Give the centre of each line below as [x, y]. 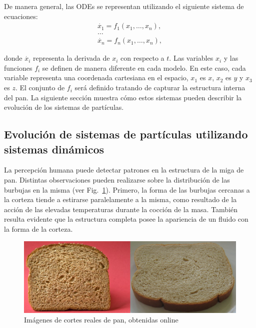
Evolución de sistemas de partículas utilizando [126, 134]
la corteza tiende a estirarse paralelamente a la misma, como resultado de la [120, 199]
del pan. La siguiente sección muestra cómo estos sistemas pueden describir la [123, 97]
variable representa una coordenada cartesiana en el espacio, [96, 77]
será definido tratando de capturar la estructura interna [160, 88]
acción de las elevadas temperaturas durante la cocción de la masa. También [121, 209]
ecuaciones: [21, 16]
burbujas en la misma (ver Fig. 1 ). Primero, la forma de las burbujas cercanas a [127, 189]
